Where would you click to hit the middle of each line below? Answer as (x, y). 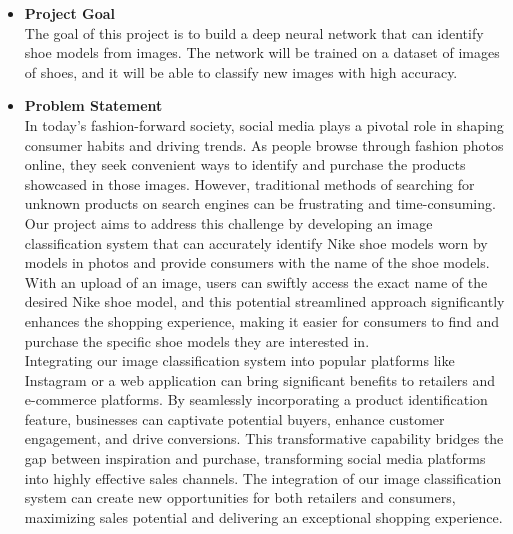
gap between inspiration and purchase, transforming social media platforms (255, 458)
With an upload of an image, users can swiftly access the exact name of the (256, 281)
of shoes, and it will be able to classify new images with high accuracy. (241, 71)
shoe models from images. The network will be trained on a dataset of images (262, 52)
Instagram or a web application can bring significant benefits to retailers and (260, 379)
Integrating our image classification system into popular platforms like (239, 360)
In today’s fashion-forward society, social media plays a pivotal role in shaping (264, 124)
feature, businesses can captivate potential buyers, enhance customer (234, 418)
